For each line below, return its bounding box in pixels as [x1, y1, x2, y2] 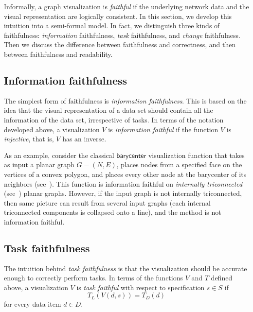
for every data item [4, 299, 61, 309]
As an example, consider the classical [4, 150, 114, 160]
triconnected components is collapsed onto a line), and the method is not [4, 207, 221, 217]
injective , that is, [4, 134, 54, 144]
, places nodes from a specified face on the [116, 159, 242, 170]
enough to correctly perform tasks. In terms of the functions [4, 273, 183, 283]
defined [211, 273, 233, 283]
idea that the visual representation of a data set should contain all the [4, 105, 213, 115]
